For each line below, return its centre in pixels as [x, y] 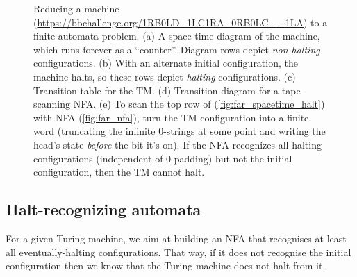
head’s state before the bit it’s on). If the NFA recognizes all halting [177, 144]
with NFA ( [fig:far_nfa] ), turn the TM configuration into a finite [171, 117]
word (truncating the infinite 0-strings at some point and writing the [180, 131]
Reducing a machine [76, 8]
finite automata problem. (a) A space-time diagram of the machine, [177, 36]
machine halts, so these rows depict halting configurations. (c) [165, 76]
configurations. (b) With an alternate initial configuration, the [166, 63]
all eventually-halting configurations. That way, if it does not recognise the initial [178, 252]
